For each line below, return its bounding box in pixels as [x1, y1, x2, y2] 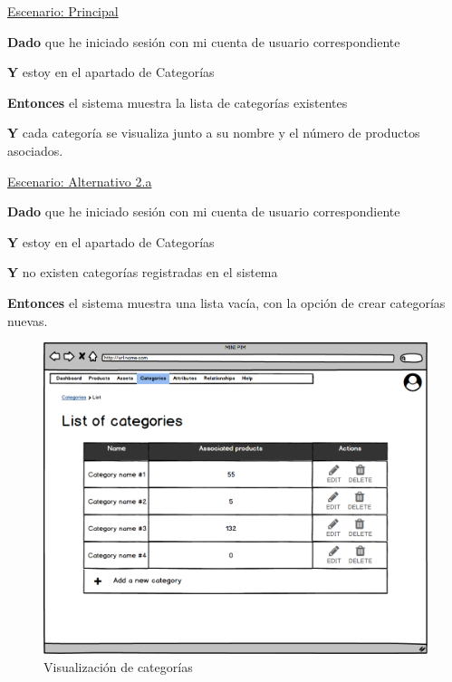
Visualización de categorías [43, 657, 193, 676]
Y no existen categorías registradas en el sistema [7, 263, 278, 282]
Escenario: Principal [7, 2, 119, 20]
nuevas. [7, 311, 48, 330]
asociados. [7, 140, 63, 159]
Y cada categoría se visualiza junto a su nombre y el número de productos [7, 123, 420, 142]
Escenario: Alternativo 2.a [7, 171, 152, 190]
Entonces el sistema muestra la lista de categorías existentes [7, 92, 348, 111]
